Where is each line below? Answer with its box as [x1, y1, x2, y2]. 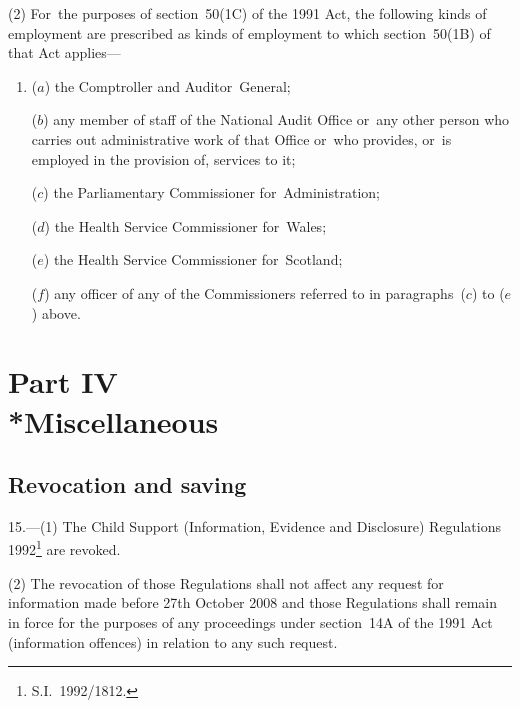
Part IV [8, 361, 118, 402]
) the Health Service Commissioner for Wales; [44, 215, 327, 236]
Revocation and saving [8, 469, 247, 500]
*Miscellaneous [8, 400, 219, 441]
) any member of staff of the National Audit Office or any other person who [43, 109, 510, 130]
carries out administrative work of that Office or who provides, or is [31, 128, 452, 149]
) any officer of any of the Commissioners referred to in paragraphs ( [44, 282, 466, 303]
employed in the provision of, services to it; [31, 148, 296, 169]
